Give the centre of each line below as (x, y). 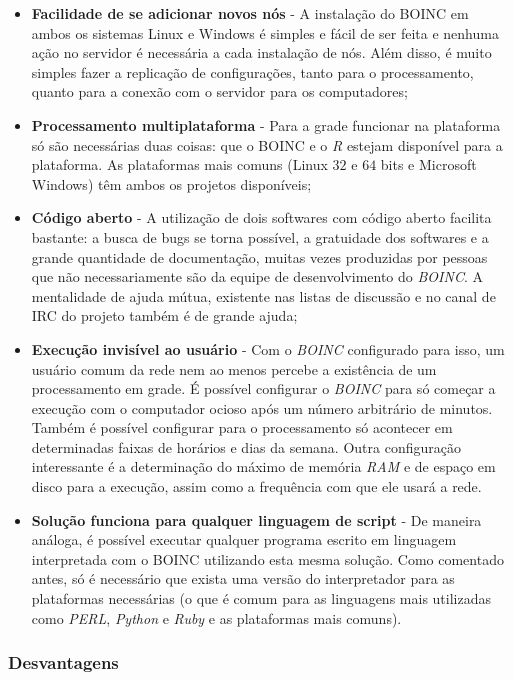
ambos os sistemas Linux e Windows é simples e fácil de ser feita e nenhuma (265, 32)
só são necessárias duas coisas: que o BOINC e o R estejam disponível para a (267, 144)
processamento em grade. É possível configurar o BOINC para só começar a (263, 388)
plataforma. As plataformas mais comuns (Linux (179, 164)
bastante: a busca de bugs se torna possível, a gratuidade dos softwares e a (260, 236)
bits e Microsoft (428, 164)
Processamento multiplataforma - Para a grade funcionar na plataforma (266, 124)
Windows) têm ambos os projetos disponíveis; (171, 183)
